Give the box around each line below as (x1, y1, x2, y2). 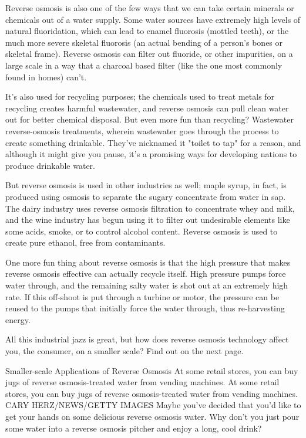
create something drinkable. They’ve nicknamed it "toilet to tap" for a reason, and (5, 136, 301, 148)
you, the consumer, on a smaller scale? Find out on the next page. (5, 345, 244, 357)
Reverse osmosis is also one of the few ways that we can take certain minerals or (5, 2, 294, 13)
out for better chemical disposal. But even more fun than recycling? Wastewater (5, 113, 294, 125)
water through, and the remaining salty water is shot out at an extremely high (5, 279, 288, 291)
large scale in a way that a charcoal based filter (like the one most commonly (5, 59, 283, 71)
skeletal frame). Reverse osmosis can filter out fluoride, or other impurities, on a (5, 47, 293, 60)
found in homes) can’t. (5, 70, 87, 83)
